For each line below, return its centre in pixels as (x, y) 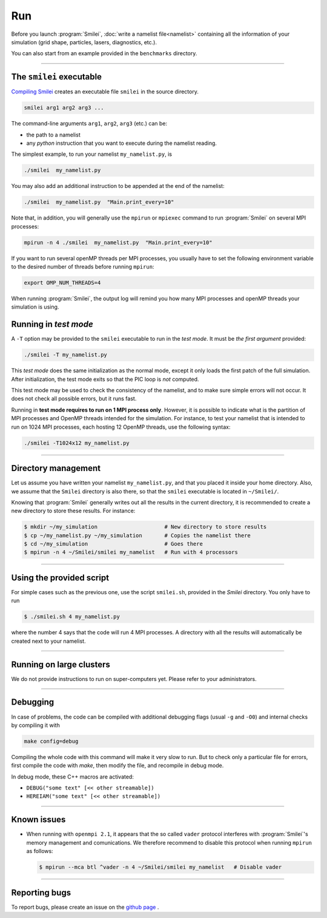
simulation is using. (35, 307)
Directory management (56, 468)
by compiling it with (35, 725)
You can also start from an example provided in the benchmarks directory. (104, 53)
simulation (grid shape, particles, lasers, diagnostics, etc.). (84, 42)
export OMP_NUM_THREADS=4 (62, 283)
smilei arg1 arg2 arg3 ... (64, 108)
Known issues (38, 819)
